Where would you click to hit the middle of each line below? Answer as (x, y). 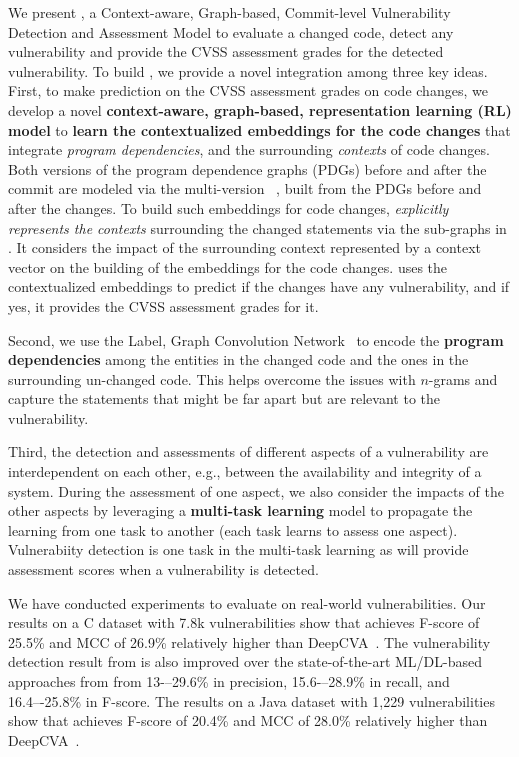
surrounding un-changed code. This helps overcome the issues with (212, 378)
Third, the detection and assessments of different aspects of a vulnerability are (248, 451)
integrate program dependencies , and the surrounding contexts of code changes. (249, 149)
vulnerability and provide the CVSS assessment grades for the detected (226, 51)
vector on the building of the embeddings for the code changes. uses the (228, 266)
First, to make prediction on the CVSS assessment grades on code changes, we (248, 90)
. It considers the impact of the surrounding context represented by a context (244, 247)
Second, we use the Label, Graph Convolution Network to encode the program (256, 339)
